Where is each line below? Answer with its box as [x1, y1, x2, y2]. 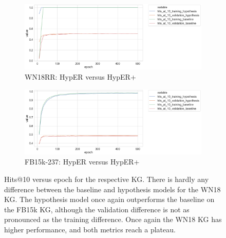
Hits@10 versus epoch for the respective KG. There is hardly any [4, 174, 209, 184]
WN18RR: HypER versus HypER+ [25, 71, 136, 82]
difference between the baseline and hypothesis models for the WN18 [4, 184, 221, 194]
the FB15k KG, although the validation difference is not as [4, 204, 190, 214]
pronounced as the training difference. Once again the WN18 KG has [4, 214, 222, 225]
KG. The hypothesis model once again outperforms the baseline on [4, 194, 215, 205]
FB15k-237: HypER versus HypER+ [25, 156, 140, 167]
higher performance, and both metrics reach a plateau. [4, 224, 176, 234]
